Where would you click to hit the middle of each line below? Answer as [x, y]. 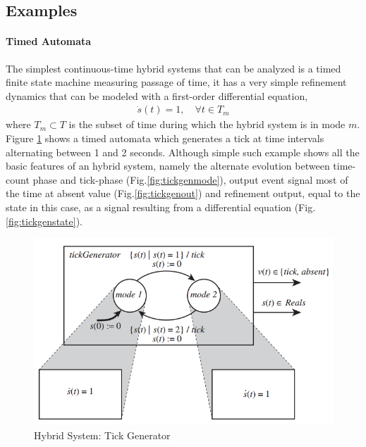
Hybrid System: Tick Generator [102, 435]
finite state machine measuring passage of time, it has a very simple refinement [176, 82]
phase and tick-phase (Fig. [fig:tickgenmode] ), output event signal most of [190, 179]
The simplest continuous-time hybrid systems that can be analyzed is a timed [173, 68]
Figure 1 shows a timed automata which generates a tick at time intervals [165, 138]
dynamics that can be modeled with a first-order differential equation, [157, 95]
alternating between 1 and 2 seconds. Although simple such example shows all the [183, 152]
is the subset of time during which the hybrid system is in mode [207, 124]
